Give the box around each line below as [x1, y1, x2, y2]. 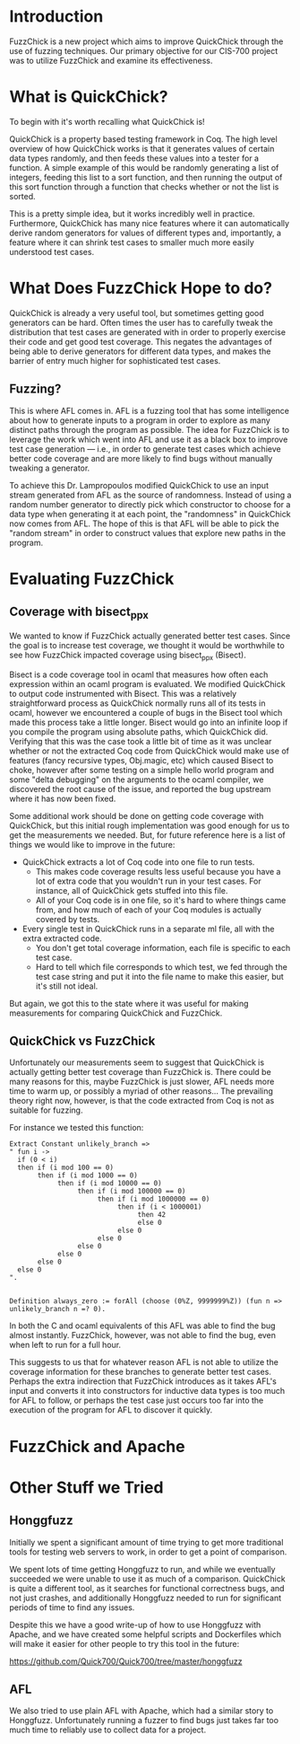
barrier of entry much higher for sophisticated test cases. [9, 355, 221, 366]
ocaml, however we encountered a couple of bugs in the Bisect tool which [9, 707, 283, 718]
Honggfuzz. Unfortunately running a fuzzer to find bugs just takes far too [9, 1715, 279, 1726]
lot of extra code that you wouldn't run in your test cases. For [35, 876, 261, 886]
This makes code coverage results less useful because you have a [35, 866, 281, 876]
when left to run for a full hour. [9, 1340, 122, 1351]
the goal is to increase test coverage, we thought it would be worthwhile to [9, 639, 285, 650]
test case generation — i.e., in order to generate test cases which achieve [9, 443, 281, 454]
